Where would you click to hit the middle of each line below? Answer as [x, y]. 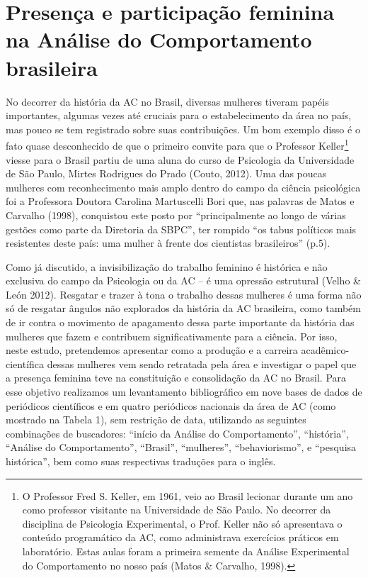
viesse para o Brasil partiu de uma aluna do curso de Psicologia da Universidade [180, 159]
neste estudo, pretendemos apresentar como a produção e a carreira [152, 350]
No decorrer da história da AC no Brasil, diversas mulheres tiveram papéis [167, 101]
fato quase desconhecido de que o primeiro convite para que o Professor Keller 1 [177, 144]
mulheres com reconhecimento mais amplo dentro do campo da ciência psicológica [183, 187]
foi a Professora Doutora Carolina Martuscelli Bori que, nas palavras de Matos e [180, 201]
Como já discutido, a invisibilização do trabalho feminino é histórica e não [167, 266]
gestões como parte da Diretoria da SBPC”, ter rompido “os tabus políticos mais [181, 229]
